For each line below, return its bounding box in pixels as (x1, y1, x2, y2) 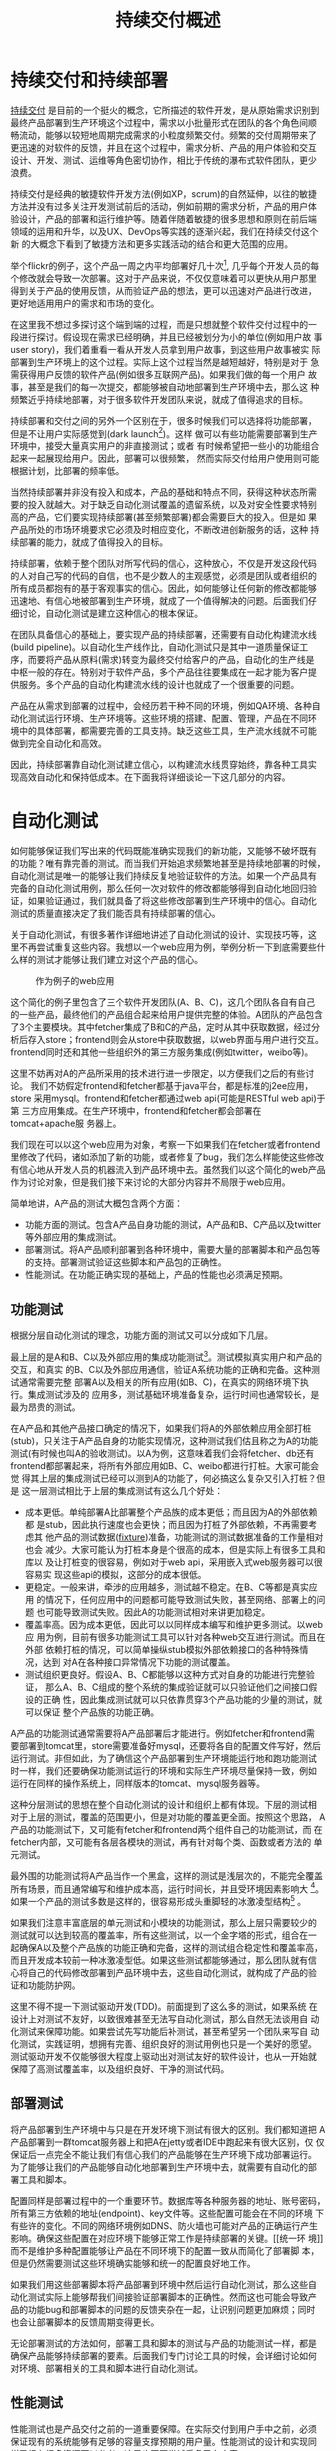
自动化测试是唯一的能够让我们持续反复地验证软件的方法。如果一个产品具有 (10, 870, 317, 882)
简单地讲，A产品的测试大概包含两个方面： (10, 1197, 183, 1210)
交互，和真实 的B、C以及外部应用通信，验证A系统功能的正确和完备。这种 (10, 1363, 312, 1375)
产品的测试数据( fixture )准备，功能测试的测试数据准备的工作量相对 (53, 1531, 324, 1543)
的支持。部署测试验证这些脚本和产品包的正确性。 (24, 1256, 227, 1268)
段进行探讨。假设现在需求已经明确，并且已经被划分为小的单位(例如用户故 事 (10, 331, 323, 343)
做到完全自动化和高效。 (10, 737, 107, 750)
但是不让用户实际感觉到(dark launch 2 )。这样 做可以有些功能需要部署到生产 (10, 426, 318, 440)
